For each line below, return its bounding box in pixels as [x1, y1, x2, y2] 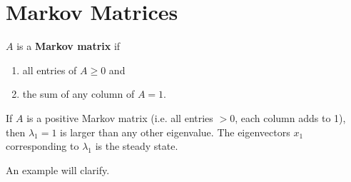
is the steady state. [95, 138, 178, 153]
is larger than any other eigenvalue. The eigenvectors [60, 124, 290, 139]
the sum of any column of [22, 86, 135, 101]
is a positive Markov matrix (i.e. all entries [26, 110, 213, 125]
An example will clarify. [6, 162, 110, 177]
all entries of [22, 62, 77, 77]
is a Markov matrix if [16, 39, 121, 54]
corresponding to [6, 138, 79, 153]
